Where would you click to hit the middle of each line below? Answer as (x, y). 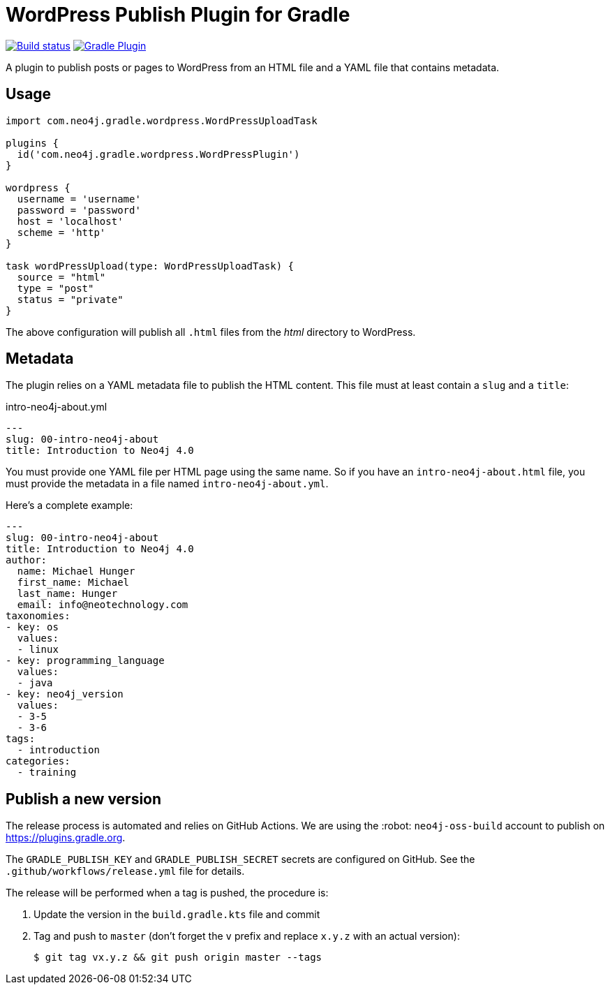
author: (27, 560)
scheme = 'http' (61, 232)
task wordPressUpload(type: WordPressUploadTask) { (150, 266)
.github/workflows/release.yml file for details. (125, 871)
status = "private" (70, 299)
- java (35, 683)
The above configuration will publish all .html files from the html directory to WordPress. (211, 332)
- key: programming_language (85, 661)
